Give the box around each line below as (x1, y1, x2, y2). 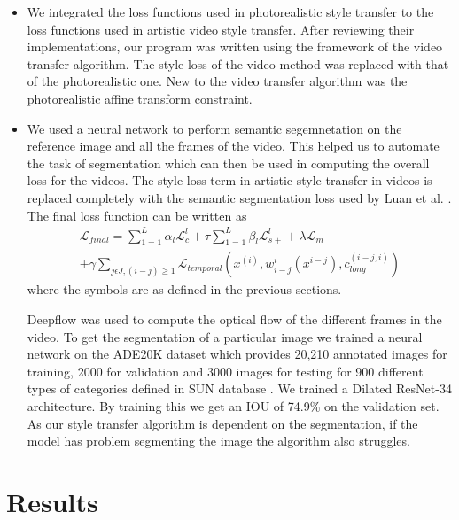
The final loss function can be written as (27, 206, 247, 224)
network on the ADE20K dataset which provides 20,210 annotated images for (27, 345, 447, 363)
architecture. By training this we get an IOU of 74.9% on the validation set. (27, 397, 440, 415)
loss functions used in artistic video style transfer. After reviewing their (27, 19, 415, 38)
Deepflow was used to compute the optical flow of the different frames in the (27, 310, 442, 329)
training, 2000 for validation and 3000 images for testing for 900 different (27, 361, 424, 380)
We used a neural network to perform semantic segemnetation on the (27, 119, 402, 137)
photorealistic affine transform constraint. (27, 89, 253, 107)
